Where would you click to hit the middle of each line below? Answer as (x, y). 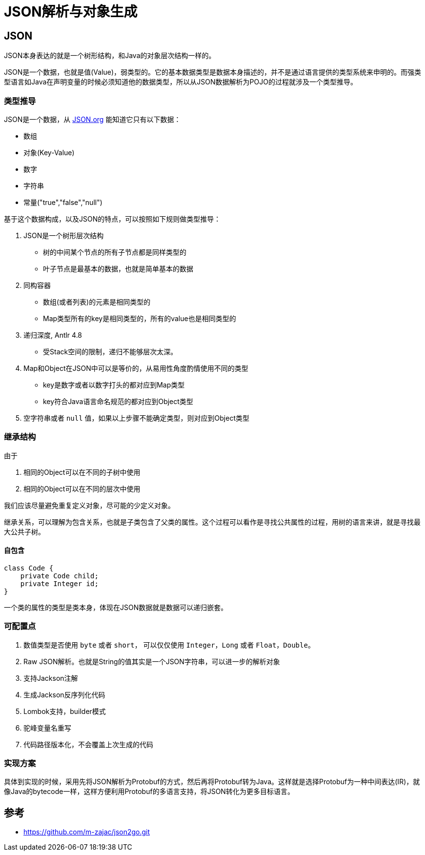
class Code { (29, 568)
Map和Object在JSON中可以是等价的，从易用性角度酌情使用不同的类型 (136, 368)
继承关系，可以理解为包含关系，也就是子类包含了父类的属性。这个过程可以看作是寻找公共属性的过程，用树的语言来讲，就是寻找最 (212, 522)
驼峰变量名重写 (47, 728)
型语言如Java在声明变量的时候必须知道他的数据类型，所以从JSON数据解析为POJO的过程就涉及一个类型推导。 (181, 82)
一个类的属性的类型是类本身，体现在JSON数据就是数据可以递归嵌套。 (116, 607)
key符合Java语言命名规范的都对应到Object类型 (118, 401)
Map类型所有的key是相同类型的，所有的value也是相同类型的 (140, 318)
